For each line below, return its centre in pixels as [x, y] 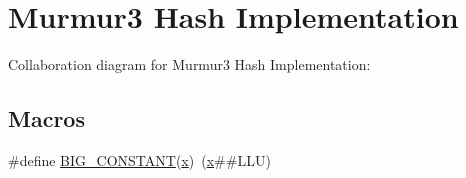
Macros [46, 118]
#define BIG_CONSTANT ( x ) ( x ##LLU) [139, 159]
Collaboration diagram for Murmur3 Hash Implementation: [189, 64]
